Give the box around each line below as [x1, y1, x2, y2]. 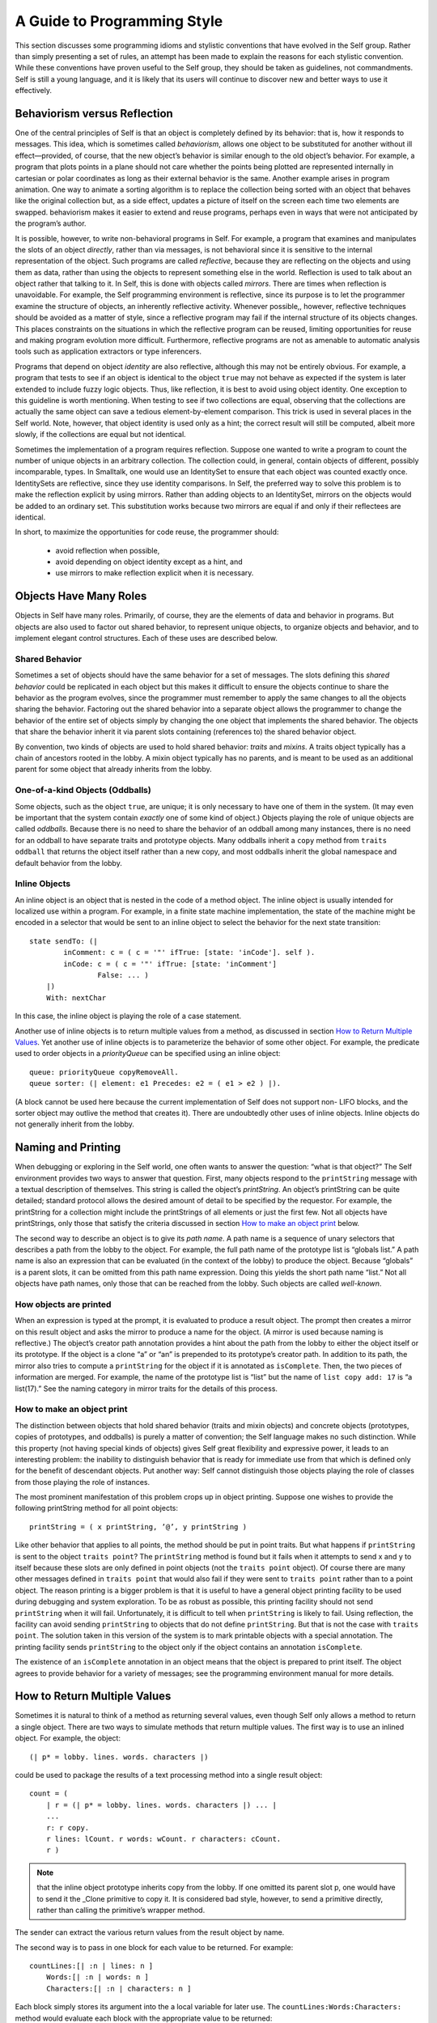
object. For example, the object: [15, 1733, 121, 1743]
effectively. [15, 86, 53, 95]
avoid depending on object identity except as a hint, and [55, 557, 243, 566]
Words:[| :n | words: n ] [45, 1973, 150, 1982]
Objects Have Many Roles [15, 589, 147, 603]
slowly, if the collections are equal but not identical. [15, 430, 186, 439]
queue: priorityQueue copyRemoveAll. [29, 1067, 180, 1076]
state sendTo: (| [29, 936, 98, 946]
